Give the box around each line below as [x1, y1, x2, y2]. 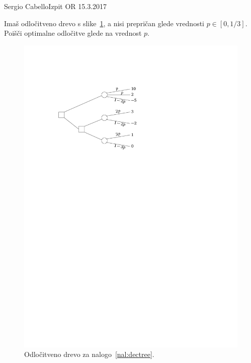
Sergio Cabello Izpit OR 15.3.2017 [4, 1, 107, 11]
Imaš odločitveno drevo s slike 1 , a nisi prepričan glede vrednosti [4, 18, 204, 28]
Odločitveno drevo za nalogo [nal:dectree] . [24, 349, 154, 359]
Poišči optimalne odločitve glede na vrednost [4, 28, 142, 38]
